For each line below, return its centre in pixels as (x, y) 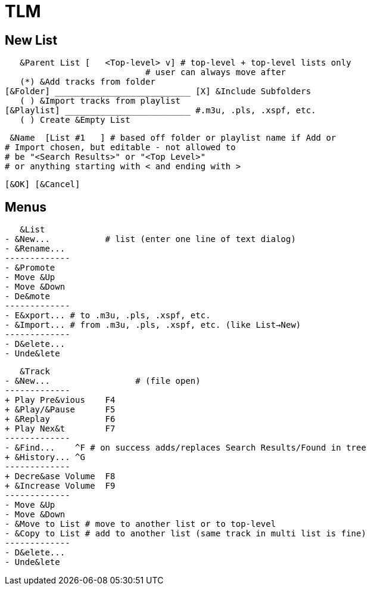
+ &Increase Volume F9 (60, 486)
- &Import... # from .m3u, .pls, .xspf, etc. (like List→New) (153, 325)
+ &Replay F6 (60, 419)
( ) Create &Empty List (75, 120)
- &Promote (30, 268)
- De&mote (27, 296)
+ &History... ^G (45, 457)
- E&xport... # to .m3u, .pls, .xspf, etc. (108, 316)
